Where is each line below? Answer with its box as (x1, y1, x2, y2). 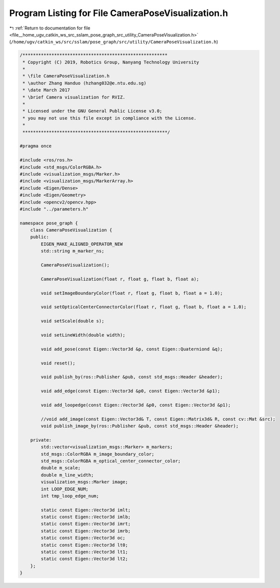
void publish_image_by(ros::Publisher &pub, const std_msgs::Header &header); (40, 423, 239, 429)
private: (30, 437, 52, 442)
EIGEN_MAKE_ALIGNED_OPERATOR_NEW (40, 241, 123, 247)
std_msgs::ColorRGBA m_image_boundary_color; (40, 451, 154, 457)
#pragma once (19, 143, 52, 149)
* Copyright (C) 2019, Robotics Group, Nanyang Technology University (22, 59, 199, 65)
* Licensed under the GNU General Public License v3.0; (22, 108, 162, 114)
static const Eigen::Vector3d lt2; (40, 556, 128, 562)
